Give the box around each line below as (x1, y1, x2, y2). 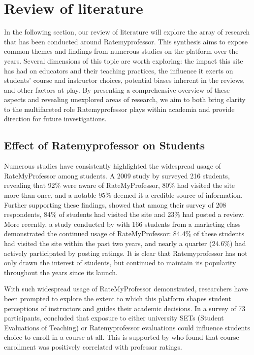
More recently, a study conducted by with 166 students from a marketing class (4, 218, 241, 229)
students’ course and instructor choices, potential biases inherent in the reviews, (4, 75, 245, 85)
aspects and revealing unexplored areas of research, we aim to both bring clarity (4, 94, 246, 105)
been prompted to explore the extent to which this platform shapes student (4, 293, 231, 303)
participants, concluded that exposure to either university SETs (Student (4, 313, 224, 323)
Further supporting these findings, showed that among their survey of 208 (4, 199, 226, 210)
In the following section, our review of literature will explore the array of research (4, 27, 250, 37)
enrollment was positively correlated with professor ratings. (4, 341, 182, 352)
